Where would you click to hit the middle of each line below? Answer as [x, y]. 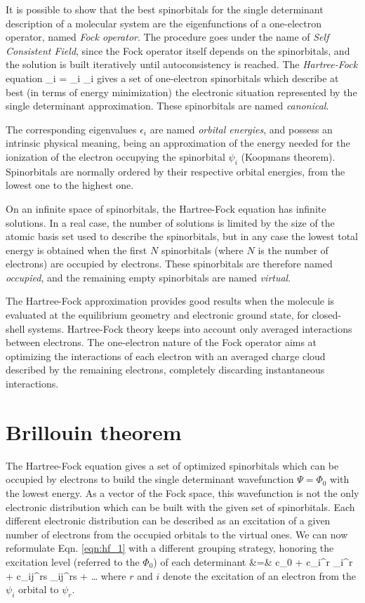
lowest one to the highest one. [70, 185]
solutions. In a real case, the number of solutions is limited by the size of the [170, 222]
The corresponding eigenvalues [71, 129]
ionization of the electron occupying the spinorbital [115, 156]
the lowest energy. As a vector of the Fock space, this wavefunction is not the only [182, 492]
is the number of [293, 250]
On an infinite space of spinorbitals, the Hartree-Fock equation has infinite [166, 208]
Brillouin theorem [94, 431]
